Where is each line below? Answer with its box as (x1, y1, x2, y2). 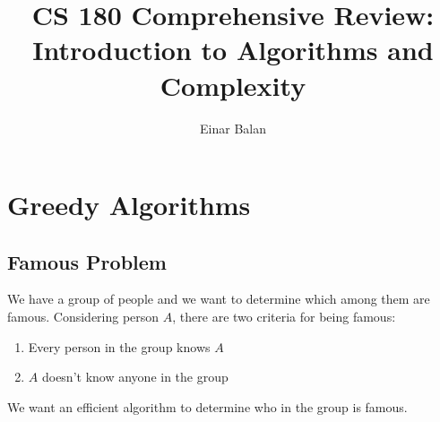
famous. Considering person (7, 307, 160, 326)
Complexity (160, 66, 306, 103)
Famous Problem (7, 247, 167, 275)
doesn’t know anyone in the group (41, 367, 229, 386)
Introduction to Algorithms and (32, 31, 434, 68)
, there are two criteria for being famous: (172, 307, 396, 326)
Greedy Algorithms (7, 186, 251, 223)
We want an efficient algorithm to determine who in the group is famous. (7, 397, 408, 416)
